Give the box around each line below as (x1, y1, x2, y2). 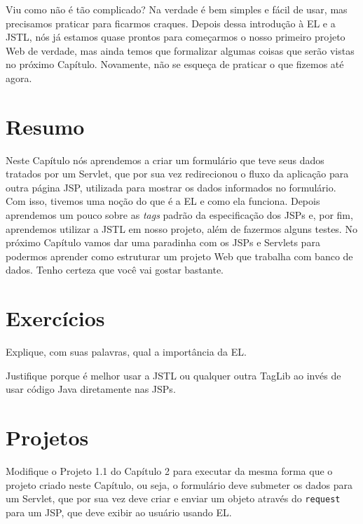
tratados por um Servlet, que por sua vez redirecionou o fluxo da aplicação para (6, 166, 349, 181)
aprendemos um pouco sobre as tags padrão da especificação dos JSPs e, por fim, (6, 208, 353, 222)
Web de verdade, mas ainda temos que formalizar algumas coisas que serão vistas (6, 43, 355, 58)
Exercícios (6, 304, 105, 332)
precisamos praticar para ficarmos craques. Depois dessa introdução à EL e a (6, 15, 336, 30)
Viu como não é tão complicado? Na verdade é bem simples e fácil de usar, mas (6, 2, 348, 16)
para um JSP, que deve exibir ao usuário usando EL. (6, 504, 232, 519)
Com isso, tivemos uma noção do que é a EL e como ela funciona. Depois (6, 194, 320, 208)
